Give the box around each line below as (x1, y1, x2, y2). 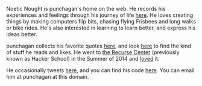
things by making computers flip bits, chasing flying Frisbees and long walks (6, 18, 197, 25)
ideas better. (6, 31, 37, 38)
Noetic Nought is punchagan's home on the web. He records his (6, 5, 166, 12)
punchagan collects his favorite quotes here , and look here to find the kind (6, 42, 191, 49)
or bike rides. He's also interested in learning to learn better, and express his (6, 24, 196, 31)
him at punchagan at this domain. (6, 73, 89, 80)
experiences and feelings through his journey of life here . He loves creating (6, 11, 194, 19)
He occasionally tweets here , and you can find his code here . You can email (6, 67, 195, 74)
